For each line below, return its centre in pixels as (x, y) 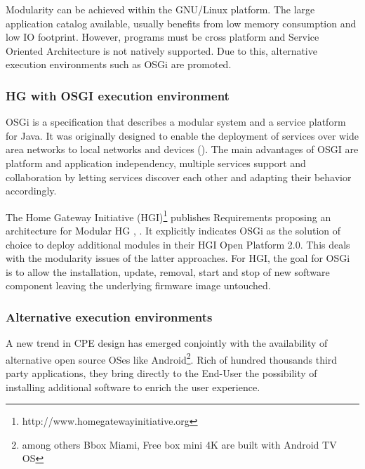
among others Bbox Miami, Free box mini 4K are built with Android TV (179, 444)
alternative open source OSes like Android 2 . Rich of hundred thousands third (172, 358)
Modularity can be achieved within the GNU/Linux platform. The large (160, 9)
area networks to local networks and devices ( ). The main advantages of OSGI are (182, 149)
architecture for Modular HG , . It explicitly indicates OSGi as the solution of (173, 230)
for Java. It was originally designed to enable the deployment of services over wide (182, 135)
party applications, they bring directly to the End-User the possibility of (161, 373)
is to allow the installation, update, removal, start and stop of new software (168, 271)
